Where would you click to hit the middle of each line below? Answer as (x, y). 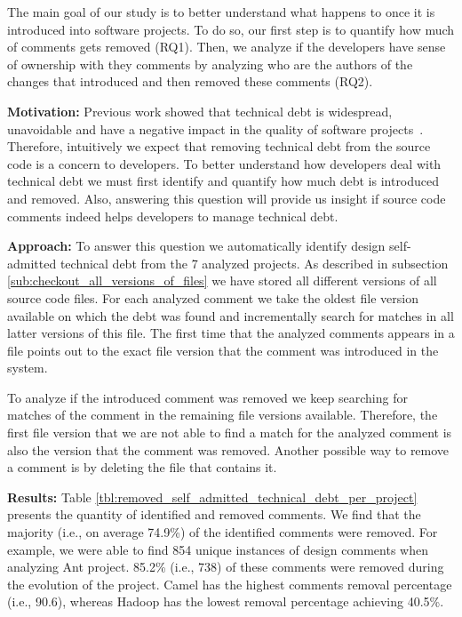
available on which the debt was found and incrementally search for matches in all (231, 315)
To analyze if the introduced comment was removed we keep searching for (207, 397)
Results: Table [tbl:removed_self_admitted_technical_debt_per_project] (212, 497)
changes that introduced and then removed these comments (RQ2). (190, 81)
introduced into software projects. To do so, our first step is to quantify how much (231, 29)
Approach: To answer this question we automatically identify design (196, 246)
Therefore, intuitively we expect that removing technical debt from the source (219, 146)
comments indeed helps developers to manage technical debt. (173, 216)
